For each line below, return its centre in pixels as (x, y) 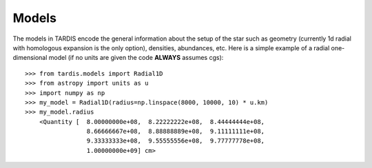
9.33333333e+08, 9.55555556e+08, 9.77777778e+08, (176, 141)
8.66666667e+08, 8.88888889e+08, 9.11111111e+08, (176, 132)
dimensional (30, 58)
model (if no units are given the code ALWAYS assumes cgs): (136, 58)
